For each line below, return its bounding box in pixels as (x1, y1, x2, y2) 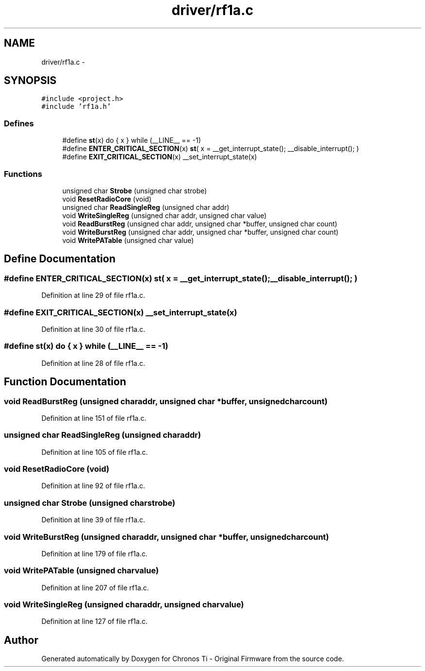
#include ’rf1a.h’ (41, 103, 111, 111)
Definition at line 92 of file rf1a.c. (41, 482, 146, 490)
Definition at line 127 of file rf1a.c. (41, 617, 147, 626)
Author (4, 634, 38, 646)
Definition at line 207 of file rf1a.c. (41, 583, 149, 592)
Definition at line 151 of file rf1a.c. (41, 413, 147, 422)
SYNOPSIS (4, 74, 57, 87)
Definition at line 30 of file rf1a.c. (41, 325, 146, 333)
